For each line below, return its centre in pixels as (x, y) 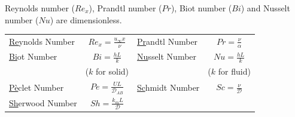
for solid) (112, 71)
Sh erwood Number (43, 103)
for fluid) (234, 71)
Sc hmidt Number (168, 87)
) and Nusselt (265, 8)
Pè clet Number (37, 87)
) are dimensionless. (86, 19)
